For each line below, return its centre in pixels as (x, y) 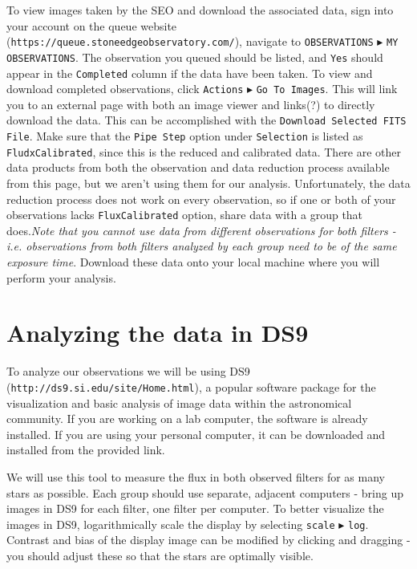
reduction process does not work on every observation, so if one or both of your (201, 199)
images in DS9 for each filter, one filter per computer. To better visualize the (195, 508)
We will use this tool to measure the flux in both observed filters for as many (196, 476)
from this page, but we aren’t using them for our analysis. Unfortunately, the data (208, 183)
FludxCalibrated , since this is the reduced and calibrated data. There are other (204, 151)
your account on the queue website (92, 25)
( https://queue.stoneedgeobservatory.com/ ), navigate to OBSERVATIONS (190, 41)
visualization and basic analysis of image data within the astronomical (179, 402)
